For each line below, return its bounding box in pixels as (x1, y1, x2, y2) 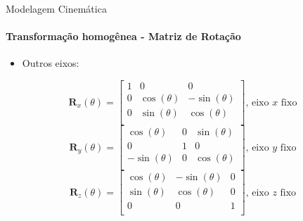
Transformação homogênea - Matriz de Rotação (6, 29, 241, 44)
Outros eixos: (22, 56, 79, 70)
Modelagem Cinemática (6, 1, 107, 15)
